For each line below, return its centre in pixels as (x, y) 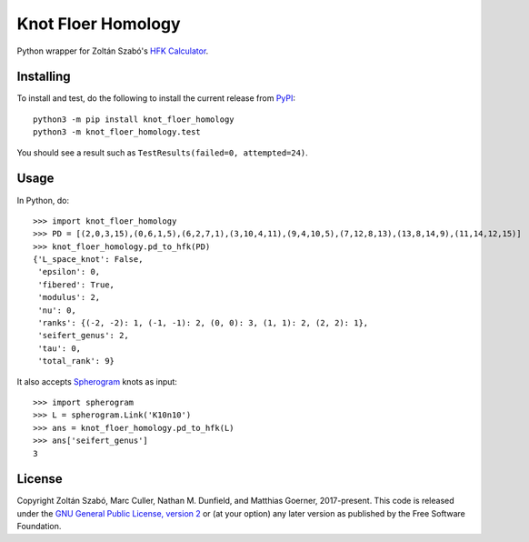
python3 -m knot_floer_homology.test (117, 132)
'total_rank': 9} (76, 361)
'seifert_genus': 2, (83, 336)
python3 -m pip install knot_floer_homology (134, 119)
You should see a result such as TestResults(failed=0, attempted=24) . (162, 152)
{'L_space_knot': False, (88, 260)
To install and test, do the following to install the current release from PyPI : (156, 98)
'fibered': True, (76, 285)
